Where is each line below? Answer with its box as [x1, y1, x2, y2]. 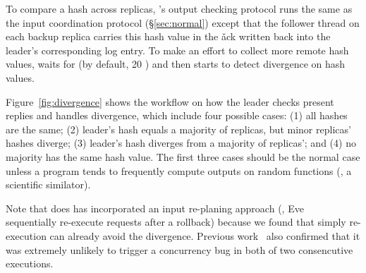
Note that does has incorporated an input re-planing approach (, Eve [6, 200, 304, 215]
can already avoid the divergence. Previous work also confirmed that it [49, 228, 360, 243]
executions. [6, 256, 54, 271]
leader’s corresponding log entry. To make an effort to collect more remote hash [6, 42, 349, 57]
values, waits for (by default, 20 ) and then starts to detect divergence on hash [6, 56, 346, 71]
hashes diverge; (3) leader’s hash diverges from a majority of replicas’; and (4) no [6, 135, 356, 150]
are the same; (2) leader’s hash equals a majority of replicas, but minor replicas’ [6, 121, 351, 136]
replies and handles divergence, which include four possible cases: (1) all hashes [6, 108, 348, 123]
